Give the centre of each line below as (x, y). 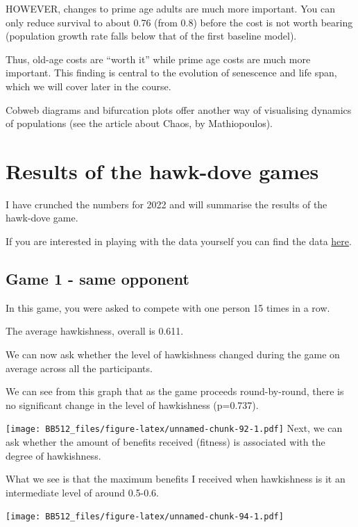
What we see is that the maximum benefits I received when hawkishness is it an (176, 479)
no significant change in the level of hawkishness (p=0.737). (132, 404)
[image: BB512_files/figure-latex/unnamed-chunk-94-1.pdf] (145, 517)
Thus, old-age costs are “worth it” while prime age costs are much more (158, 59)
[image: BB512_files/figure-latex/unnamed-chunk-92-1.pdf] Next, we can (174, 428)
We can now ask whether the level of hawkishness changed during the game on (173, 354)
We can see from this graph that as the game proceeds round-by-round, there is (175, 391)
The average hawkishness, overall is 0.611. (95, 331)
